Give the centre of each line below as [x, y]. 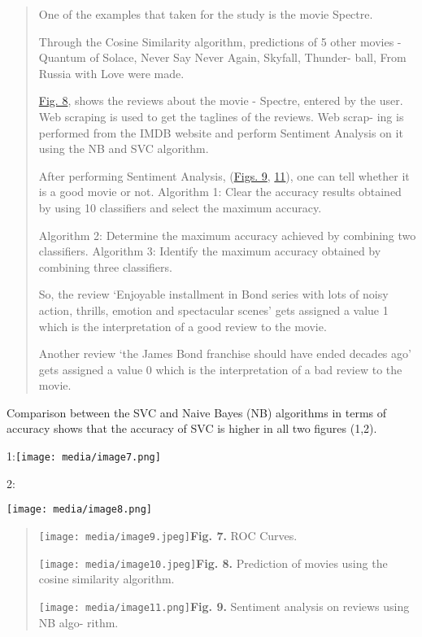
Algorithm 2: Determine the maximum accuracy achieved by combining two [227, 235]
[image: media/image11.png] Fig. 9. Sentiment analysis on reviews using [224, 606]
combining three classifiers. [105, 266]
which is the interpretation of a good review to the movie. [183, 326]
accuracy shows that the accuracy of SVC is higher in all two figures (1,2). [192, 428]
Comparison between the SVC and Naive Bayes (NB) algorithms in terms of [197, 412]
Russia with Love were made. [111, 73]
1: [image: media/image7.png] [84, 456]
